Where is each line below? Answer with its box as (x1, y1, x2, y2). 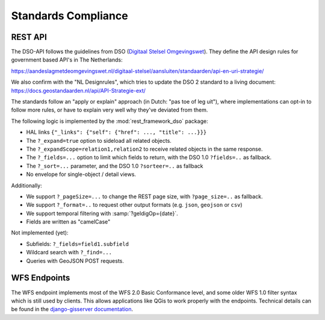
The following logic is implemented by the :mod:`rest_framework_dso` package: (11, 118, 208, 125)
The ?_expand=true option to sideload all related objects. (26, 137, 172, 144)
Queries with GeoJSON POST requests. (26, 257, 125, 265)
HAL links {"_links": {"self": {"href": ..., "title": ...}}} (26, 128, 207, 136)
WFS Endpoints (11, 273, 70, 283)
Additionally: (11, 181, 42, 189)
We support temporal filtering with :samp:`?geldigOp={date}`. (26, 210, 178, 217)
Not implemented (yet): (11, 229, 69, 236)
